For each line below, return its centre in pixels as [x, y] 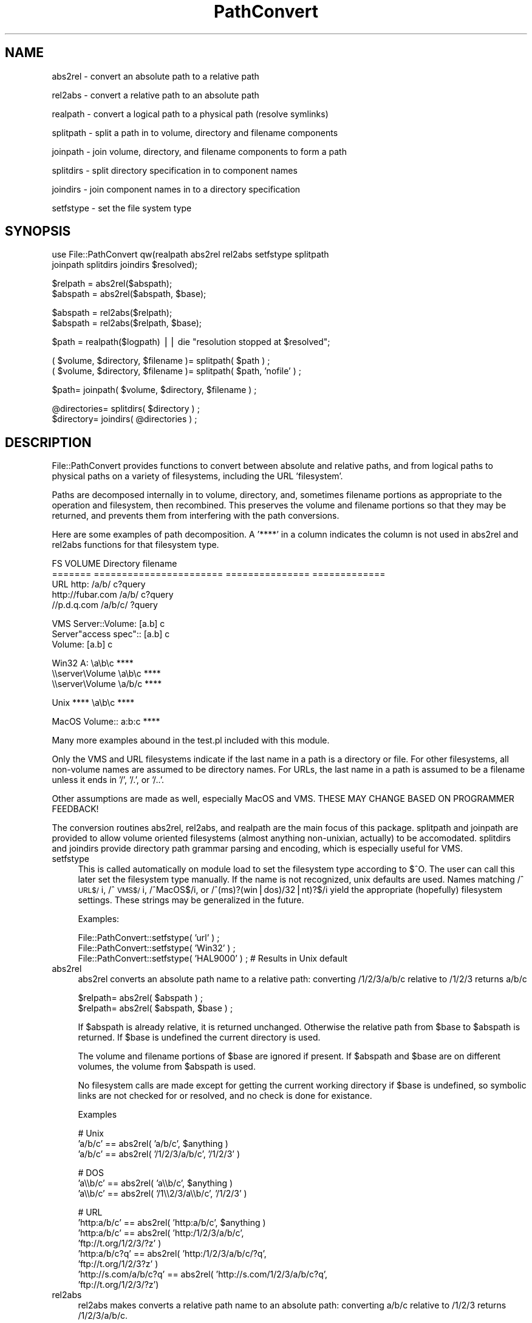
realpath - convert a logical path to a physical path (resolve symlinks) [190, 114]
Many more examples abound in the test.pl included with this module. [191, 740]
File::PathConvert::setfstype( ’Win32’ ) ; [157, 948]
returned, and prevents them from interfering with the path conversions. [196, 516]
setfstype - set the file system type [122, 208]
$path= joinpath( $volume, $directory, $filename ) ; [154, 390]
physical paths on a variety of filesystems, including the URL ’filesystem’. [197, 476]
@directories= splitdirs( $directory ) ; [126, 409]
